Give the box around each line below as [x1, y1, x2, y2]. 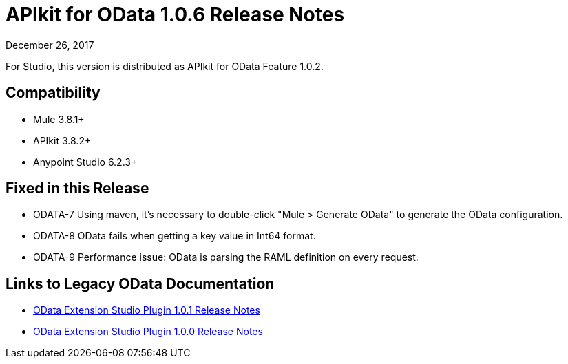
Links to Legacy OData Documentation [6, 275, 275, 292]
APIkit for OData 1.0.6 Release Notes [6, 3, 345, 26]
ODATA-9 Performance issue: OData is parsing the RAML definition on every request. [33, 251, 419, 264]
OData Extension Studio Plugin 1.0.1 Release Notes [33, 304, 260, 317]
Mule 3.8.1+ [33, 113, 85, 125]
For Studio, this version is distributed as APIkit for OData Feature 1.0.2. [6, 60, 324, 72]
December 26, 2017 [6, 39, 94, 51]
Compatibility [6, 84, 101, 102]
